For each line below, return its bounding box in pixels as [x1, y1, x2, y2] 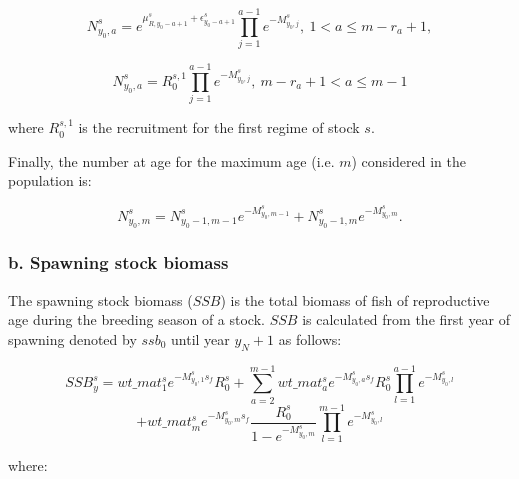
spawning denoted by [8, 328, 137, 349]
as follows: [278, 328, 342, 349]
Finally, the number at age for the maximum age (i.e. [8, 150, 335, 171]
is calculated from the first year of [302, 309, 511, 330]
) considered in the [351, 150, 466, 171]
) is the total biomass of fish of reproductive [220, 289, 490, 310]
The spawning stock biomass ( [8, 289, 193, 310]
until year [171, 328, 230, 349]
